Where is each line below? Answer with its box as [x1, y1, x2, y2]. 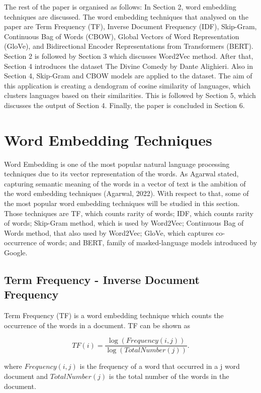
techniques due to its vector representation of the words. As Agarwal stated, [4, 168, 239, 179]
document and [4, 371, 48, 381]
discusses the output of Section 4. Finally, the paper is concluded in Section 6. [4, 100, 245, 110]
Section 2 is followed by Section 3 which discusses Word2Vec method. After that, [4, 50, 253, 61]
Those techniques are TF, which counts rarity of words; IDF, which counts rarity [4, 208, 253, 218]
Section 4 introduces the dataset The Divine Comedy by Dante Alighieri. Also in [4, 60, 253, 71]
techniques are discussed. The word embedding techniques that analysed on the [4, 11, 248, 22]
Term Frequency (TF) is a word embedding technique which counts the [4, 310, 224, 321]
